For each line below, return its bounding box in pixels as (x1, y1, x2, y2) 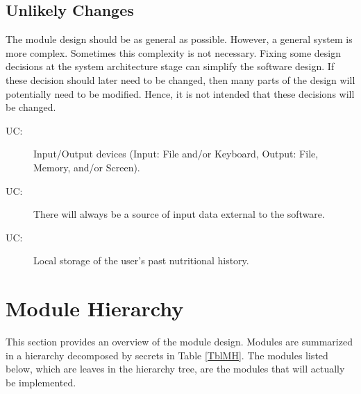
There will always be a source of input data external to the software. (33, 207, 325, 221)
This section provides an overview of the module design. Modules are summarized (6, 334, 353, 349)
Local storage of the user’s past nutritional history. (33, 253, 249, 268)
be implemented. (6, 375, 76, 389)
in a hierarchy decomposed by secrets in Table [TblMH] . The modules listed (6, 348, 328, 362)
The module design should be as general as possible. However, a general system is (6, 32, 353, 46)
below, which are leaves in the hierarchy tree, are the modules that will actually (6, 361, 345, 376)
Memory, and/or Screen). (33, 160, 140, 174)
